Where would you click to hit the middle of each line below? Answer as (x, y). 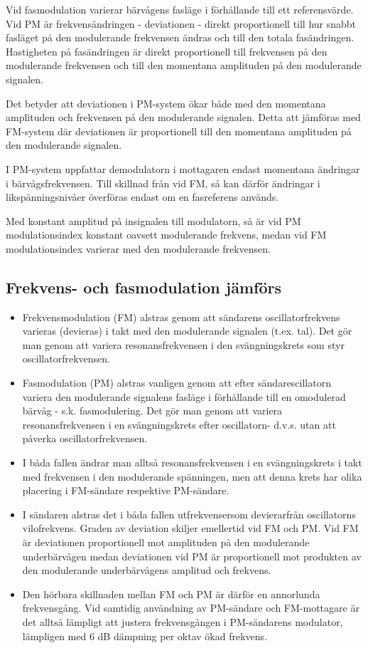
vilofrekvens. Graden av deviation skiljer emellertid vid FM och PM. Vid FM (190, 528)
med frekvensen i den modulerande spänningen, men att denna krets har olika (192, 476)
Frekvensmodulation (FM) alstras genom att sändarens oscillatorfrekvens (181, 317)
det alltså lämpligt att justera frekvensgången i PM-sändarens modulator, (183, 621)
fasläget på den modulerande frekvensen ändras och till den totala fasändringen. (180, 37)
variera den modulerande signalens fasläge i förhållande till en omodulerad (184, 396)
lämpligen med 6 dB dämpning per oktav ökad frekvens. (145, 636)
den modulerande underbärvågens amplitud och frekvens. (147, 570)
